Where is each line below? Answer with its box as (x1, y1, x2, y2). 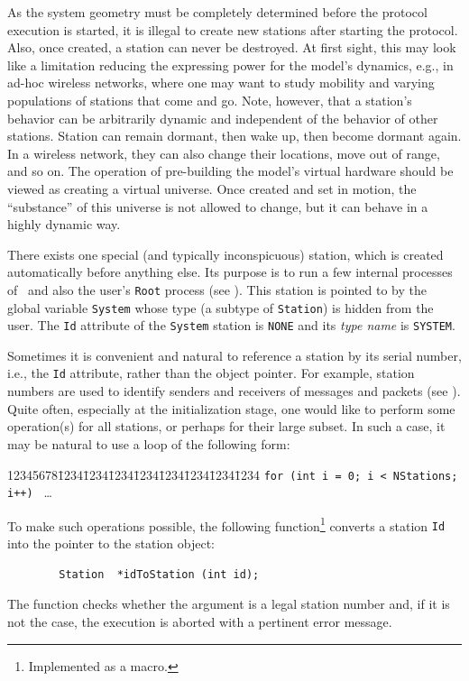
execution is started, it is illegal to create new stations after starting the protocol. (7, 20, 458, 39)
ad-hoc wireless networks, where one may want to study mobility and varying (7, 73, 435, 92)
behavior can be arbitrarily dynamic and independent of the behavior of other (7, 108, 438, 127)
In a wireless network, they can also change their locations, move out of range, (7, 143, 440, 162)
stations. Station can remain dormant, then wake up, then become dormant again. (7, 126, 462, 145)
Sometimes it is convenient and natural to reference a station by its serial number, (7, 345, 462, 364)
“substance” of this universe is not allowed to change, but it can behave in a (7, 197, 428, 216)
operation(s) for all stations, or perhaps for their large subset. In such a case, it (7, 417, 446, 436)
